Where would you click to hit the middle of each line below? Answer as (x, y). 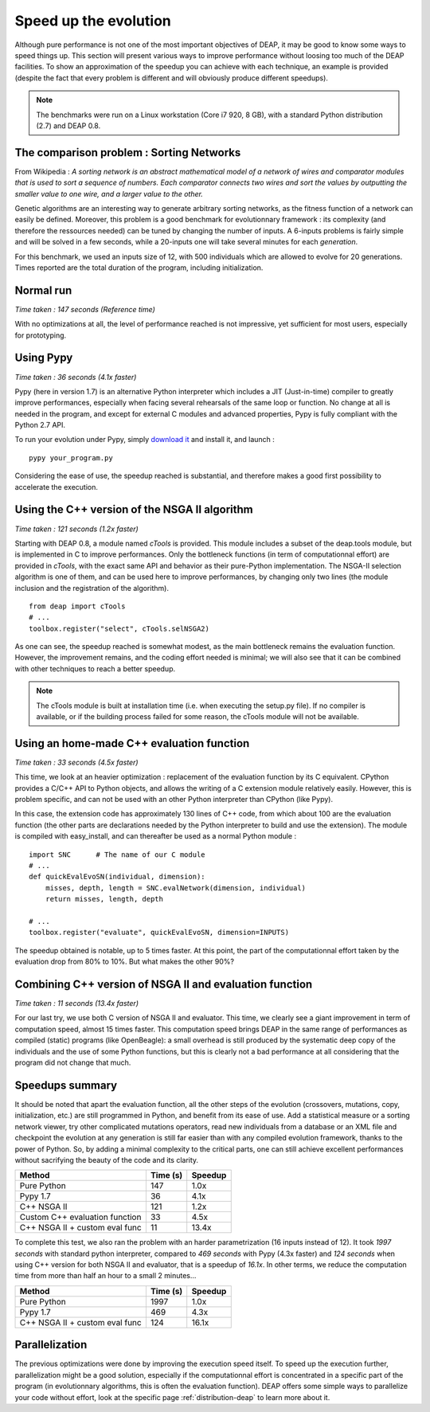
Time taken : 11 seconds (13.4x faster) (77, 1003)
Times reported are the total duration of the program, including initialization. (139, 268)
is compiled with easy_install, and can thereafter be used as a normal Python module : (156, 836)
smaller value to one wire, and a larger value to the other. (109, 194)
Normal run (43, 290)
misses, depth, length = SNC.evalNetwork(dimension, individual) (176, 888)
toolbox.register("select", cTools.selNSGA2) (119, 628)
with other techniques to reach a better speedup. (95, 668)
